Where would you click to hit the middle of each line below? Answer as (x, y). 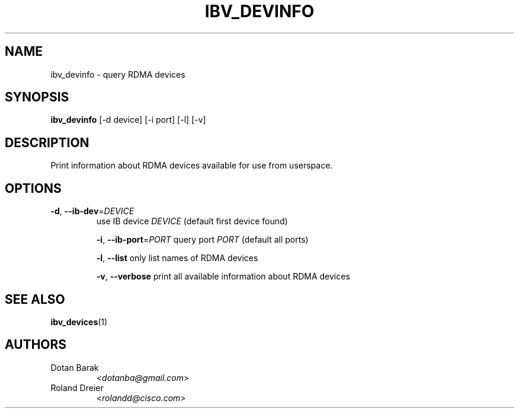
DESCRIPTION (47, 142)
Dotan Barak (75, 367)
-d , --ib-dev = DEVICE (92, 211)
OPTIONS (33, 188)
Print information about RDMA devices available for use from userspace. (192, 166)
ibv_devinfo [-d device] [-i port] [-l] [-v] (128, 120)
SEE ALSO (35, 299)
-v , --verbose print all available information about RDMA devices (223, 277)
